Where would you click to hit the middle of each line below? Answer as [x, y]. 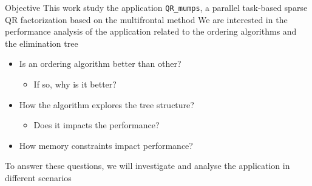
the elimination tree [42, 43]
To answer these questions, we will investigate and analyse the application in [148, 166]
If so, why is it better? [75, 84]
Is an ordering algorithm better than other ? [100, 64]
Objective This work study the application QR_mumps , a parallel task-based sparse [156, 7]
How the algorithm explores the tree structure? [107, 104]
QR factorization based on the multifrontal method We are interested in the [146, 19]
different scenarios [38, 177]
